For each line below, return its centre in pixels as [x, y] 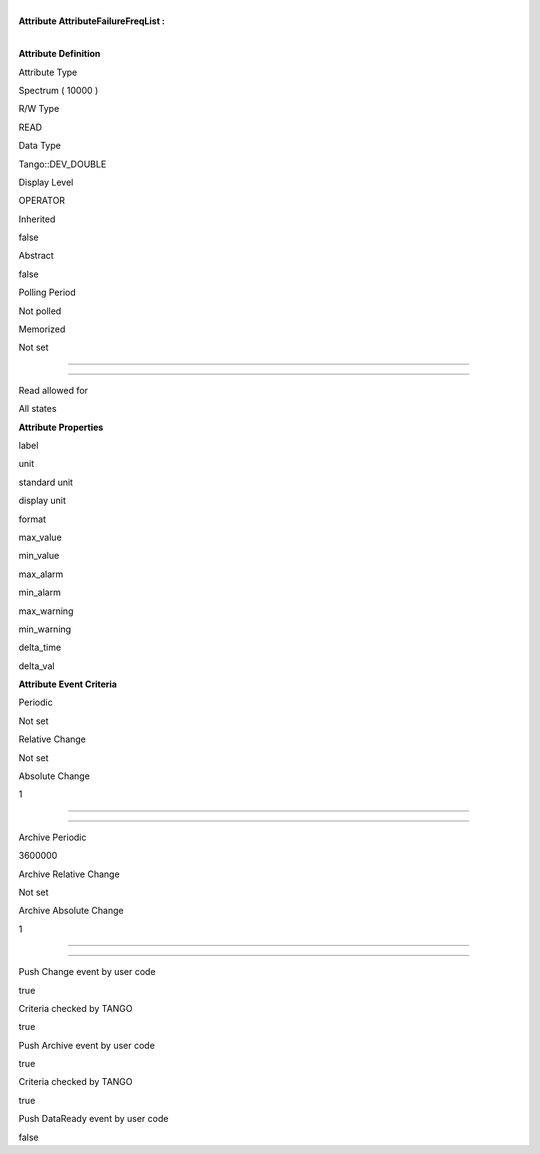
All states [37, 409]
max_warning [46, 611]
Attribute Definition [59, 54]
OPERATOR [41, 201]
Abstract [36, 256]
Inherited [37, 219]
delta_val [36, 666]
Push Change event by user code [87, 972]
